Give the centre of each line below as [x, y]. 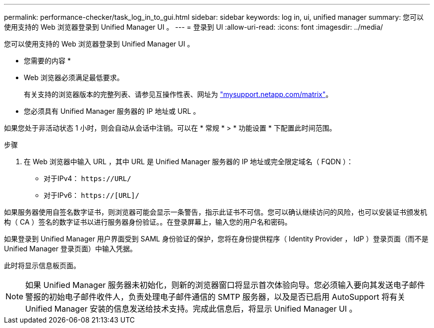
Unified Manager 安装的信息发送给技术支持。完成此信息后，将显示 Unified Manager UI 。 [191, 309]
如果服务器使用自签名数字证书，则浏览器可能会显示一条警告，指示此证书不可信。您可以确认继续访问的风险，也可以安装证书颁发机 [216, 212]
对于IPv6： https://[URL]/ [92, 195]
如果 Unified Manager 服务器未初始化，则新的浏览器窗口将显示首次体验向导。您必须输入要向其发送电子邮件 [225, 285]
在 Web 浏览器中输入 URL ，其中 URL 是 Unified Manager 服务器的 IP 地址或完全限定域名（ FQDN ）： [189, 162]
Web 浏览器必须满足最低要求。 [74, 77]
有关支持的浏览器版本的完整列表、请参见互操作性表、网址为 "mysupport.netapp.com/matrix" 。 [178, 94]
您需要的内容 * [47, 61]
